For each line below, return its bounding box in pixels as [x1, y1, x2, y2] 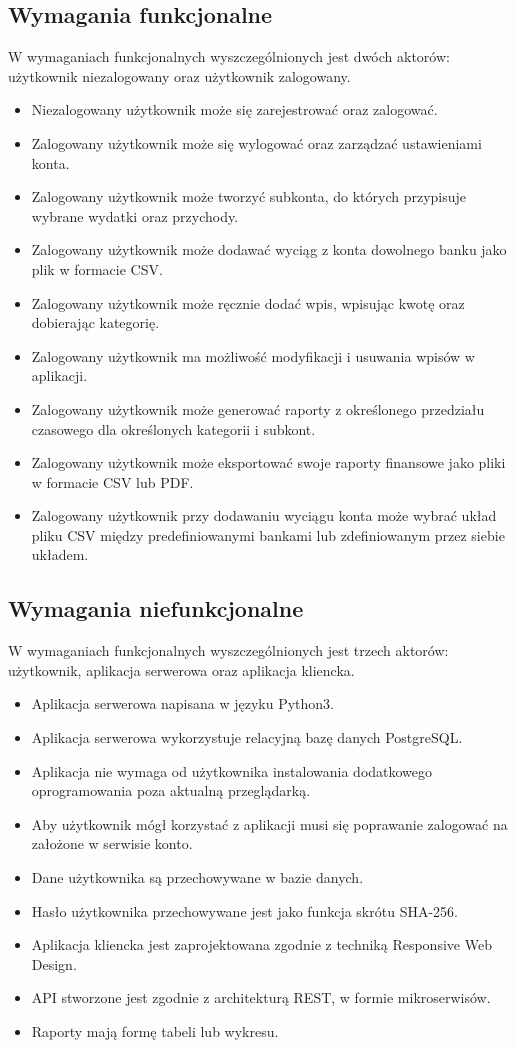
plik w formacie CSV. [31, 258, 163, 279]
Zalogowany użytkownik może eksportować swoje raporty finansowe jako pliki [31, 452, 506, 473]
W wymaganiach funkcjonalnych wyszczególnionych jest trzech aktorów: [8, 640, 449, 661]
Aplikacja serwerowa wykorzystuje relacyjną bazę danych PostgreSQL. [31, 727, 463, 748]
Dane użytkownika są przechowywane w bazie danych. [31, 867, 364, 888]
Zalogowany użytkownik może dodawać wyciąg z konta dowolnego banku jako [31, 239, 507, 260]
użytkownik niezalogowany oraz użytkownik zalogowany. [8, 65, 351, 86]
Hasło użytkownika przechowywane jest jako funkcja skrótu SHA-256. [31, 900, 458, 921]
